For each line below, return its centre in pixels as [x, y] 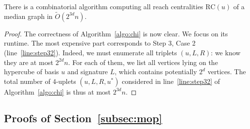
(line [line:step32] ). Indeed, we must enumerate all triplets [91, 52]
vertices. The [227, 72]
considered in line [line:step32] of [171, 81]
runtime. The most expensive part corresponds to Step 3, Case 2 [100, 43]
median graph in [28, 16]
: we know [226, 52]
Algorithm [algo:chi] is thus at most [58, 91]
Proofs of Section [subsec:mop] [83, 118]
